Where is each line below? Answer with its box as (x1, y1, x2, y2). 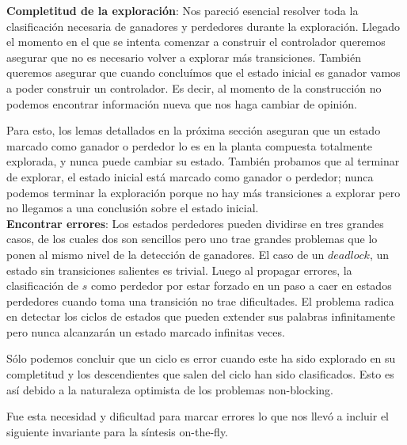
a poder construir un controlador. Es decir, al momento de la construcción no (6, 79, 382, 96)
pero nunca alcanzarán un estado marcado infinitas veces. (6, 323, 285, 340)
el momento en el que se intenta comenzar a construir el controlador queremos (6, 33, 386, 50)
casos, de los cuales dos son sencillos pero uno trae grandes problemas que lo (6, 230, 378, 247)
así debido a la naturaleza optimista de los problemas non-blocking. (6, 381, 334, 397)
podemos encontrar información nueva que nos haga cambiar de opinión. (6, 95, 357, 112)
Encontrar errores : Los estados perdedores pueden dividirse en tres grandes (6, 215, 384, 231)
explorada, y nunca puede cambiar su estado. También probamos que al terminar (6, 153, 400, 169)
